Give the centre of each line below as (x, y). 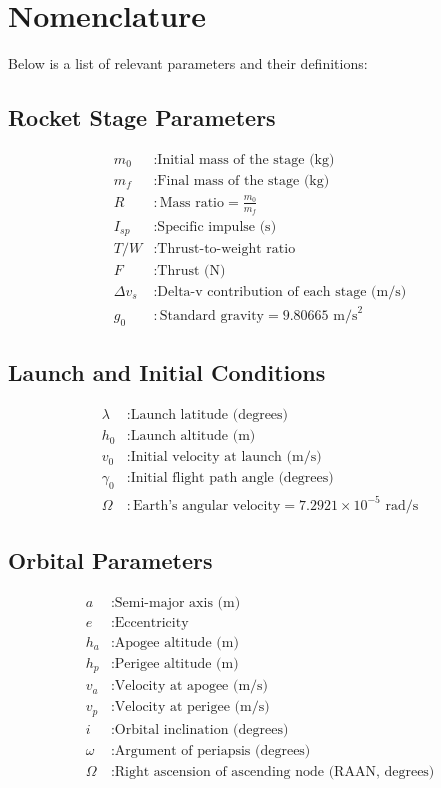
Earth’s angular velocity (206, 505)
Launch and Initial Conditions (167, 372)
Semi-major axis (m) (177, 602)
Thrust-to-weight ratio (226, 249)
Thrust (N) (191, 270)
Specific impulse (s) (217, 226)
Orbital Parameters (110, 559)
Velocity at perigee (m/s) (192, 707)
